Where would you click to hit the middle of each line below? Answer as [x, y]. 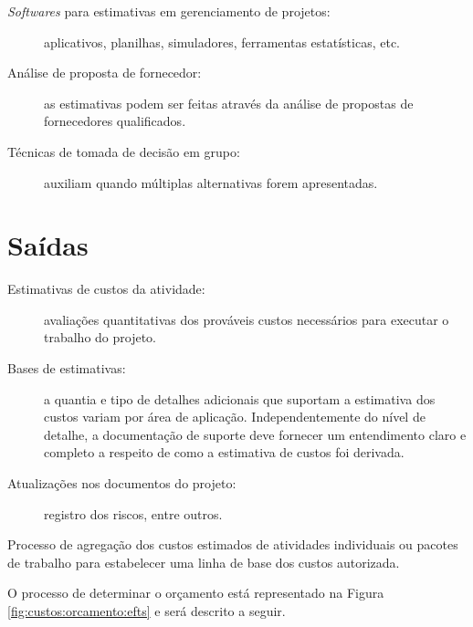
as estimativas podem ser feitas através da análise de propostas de [229, 103]
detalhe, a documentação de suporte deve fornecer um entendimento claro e [255, 434]
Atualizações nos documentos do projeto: [122, 483]
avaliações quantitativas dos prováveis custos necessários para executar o [247, 319]
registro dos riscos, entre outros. [133, 513]
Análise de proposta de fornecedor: [105, 73]
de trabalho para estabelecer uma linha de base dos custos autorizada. [204, 562]
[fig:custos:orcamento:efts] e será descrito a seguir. [147, 611]
